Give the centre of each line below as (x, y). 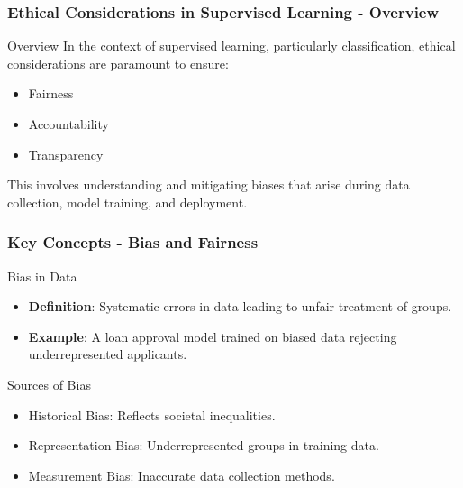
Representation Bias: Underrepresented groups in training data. (204, 445)
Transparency (66, 154)
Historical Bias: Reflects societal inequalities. (152, 414)
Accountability (68, 124)
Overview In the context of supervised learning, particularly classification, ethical (231, 46)
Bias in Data (42, 276)
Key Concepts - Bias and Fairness (133, 242)
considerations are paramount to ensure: (118, 63)
